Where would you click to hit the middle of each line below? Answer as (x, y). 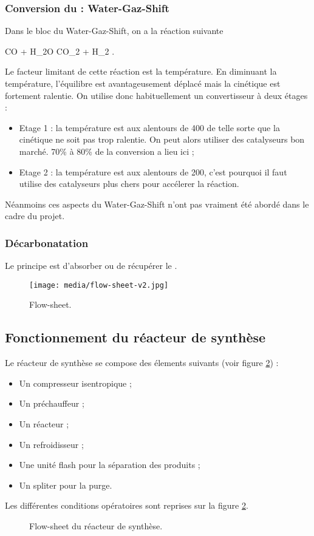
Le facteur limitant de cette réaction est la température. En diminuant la (141, 71)
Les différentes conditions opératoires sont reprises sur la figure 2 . (127, 505)
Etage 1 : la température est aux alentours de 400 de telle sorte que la (149, 127)
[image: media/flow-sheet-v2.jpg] (99, 285)
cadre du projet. (35, 216)
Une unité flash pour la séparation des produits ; (110, 465)
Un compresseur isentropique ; (75, 383)
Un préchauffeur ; (52, 403)
